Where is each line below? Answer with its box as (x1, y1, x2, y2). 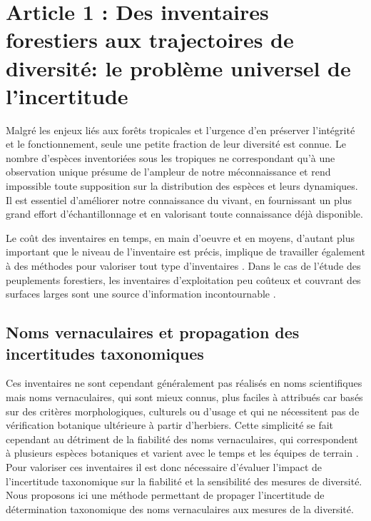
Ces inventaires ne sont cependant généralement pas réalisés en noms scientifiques (6, 375, 362, 390)
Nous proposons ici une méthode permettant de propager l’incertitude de (6, 487, 325, 502)
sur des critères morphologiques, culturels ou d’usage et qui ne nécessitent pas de (6, 403, 360, 418)
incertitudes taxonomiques (6, 342, 204, 364)
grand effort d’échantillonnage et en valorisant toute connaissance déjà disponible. (6, 206, 363, 221)
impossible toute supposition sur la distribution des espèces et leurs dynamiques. (6, 178, 358, 193)
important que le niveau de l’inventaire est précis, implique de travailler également (6, 244, 365, 259)
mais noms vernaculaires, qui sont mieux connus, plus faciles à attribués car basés (6, 390, 363, 404)
